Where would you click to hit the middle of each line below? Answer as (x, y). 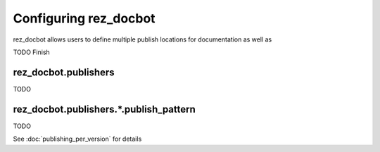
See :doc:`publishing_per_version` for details (77, 139)
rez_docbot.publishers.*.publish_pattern (104, 109)
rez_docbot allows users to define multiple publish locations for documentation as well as (142, 39)
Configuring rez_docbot (84, 18)
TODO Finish (32, 52)
